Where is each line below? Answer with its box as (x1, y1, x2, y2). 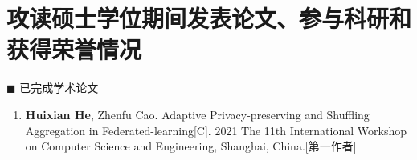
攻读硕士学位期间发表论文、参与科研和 (6, 2, 412, 34)
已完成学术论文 (19, 79, 99, 96)
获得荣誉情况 (6, 33, 142, 66)
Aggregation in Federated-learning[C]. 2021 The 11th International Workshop (25, 122, 407, 138)
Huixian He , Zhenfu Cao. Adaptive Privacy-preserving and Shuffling (25, 106, 370, 122)
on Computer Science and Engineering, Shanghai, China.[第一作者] (25, 138, 357, 154)
